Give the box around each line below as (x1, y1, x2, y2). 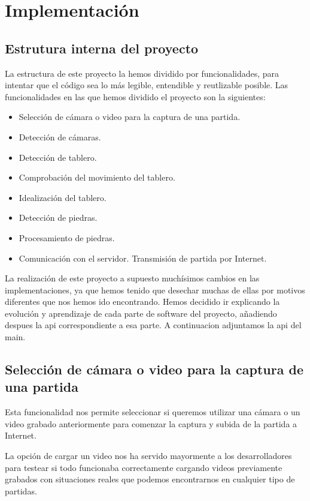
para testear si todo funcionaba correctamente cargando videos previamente (5, 461, 282, 473)
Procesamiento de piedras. (19, 231, 115, 244)
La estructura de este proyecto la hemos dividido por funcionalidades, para (5, 67, 279, 79)
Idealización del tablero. (19, 191, 107, 203)
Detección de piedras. (19, 211, 98, 224)
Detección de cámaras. (19, 130, 101, 143)
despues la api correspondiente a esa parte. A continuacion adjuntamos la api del (5, 319, 302, 331)
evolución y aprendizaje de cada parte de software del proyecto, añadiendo (5, 307, 277, 319)
